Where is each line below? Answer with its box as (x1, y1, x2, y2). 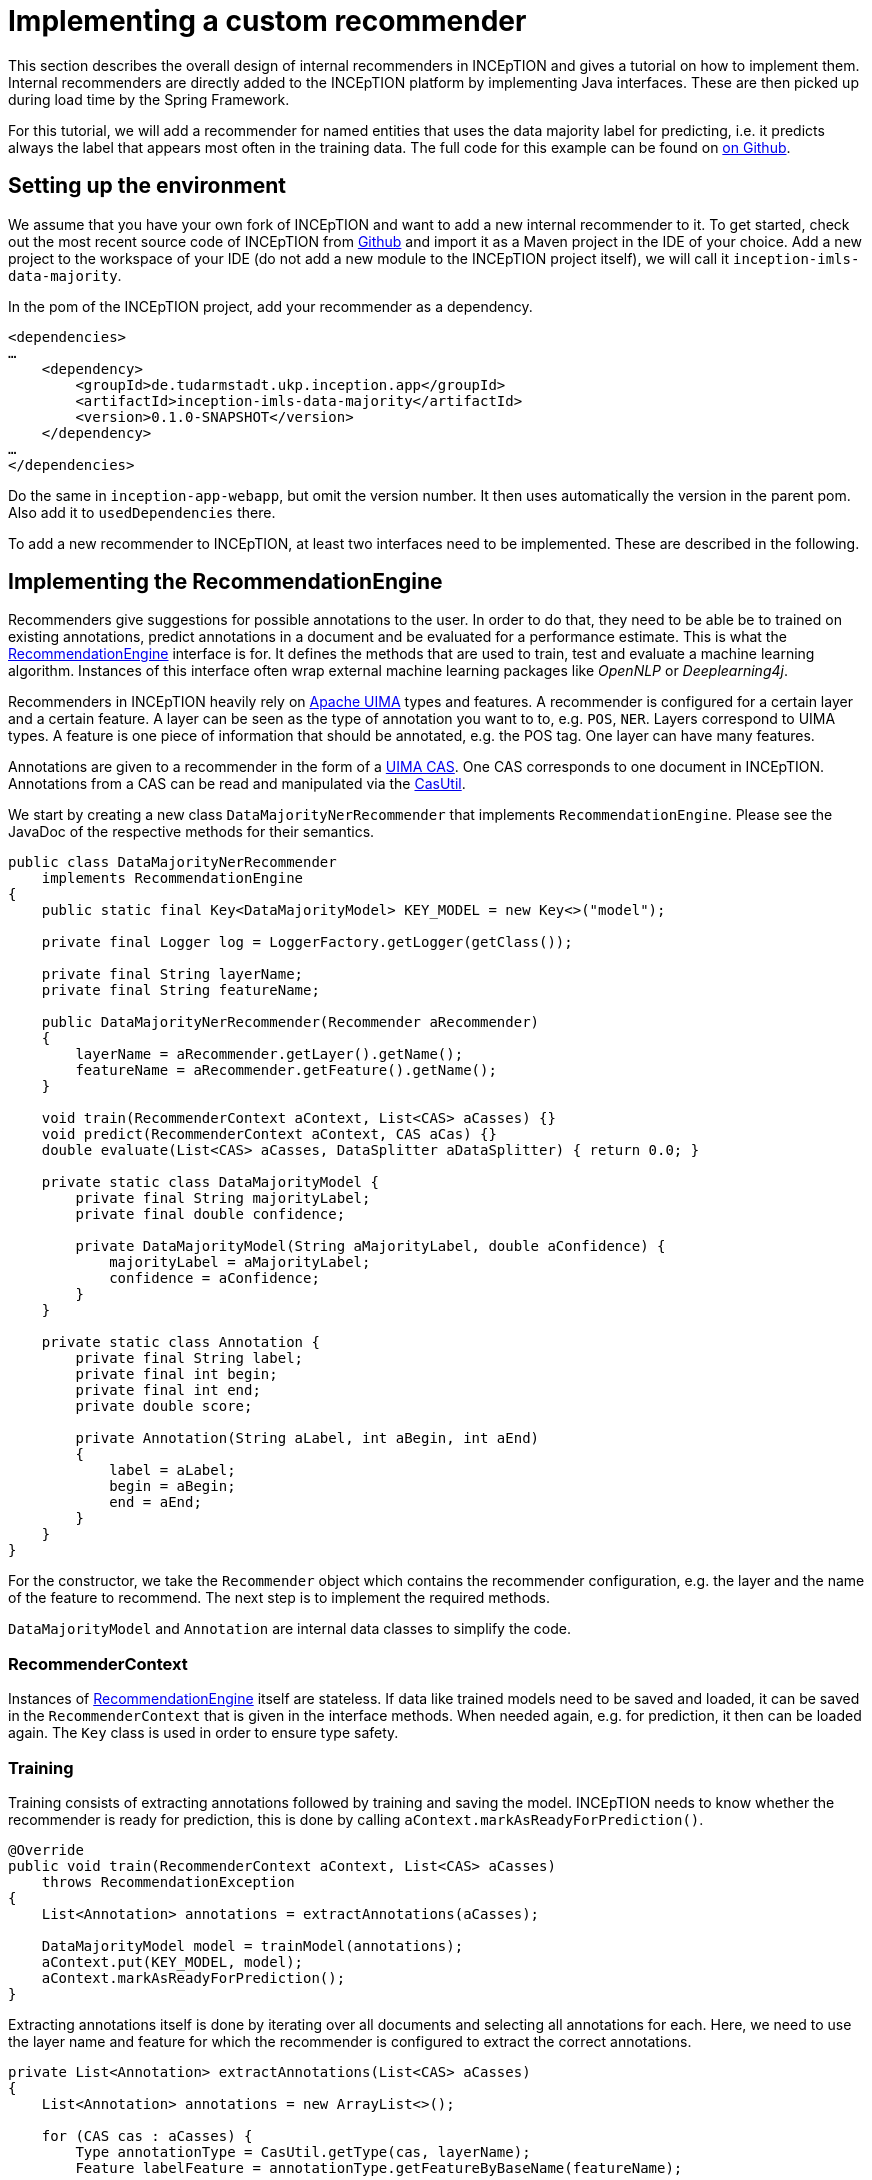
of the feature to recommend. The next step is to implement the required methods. (8, 1589, 551, 1607)
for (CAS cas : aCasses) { (41, 2127, 253, 2144)
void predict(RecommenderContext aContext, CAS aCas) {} (41, 1126, 497, 1143)
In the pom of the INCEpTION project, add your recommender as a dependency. (8, 297, 533, 315)
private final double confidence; (75, 1206, 346, 1223)
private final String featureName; (41, 982, 320, 999)
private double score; (75, 1398, 253, 1415)
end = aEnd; (109, 1494, 202, 1511)
